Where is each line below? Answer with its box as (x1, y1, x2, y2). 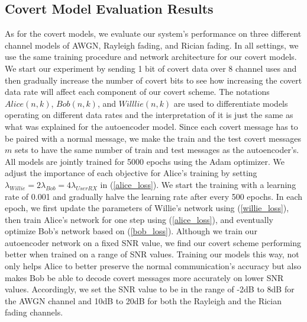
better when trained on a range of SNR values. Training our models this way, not (5, 248, 299, 260)
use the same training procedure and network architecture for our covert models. (5, 50, 297, 63)
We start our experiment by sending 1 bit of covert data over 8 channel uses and (5, 62, 297, 74)
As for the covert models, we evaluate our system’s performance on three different (5, 27, 302, 40)
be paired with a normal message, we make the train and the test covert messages (5, 132, 302, 144)
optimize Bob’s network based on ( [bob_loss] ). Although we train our (5, 225, 257, 237)
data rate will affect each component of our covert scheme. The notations (5, 85, 270, 98)
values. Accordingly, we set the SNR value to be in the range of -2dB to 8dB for (5, 283, 295, 295)
